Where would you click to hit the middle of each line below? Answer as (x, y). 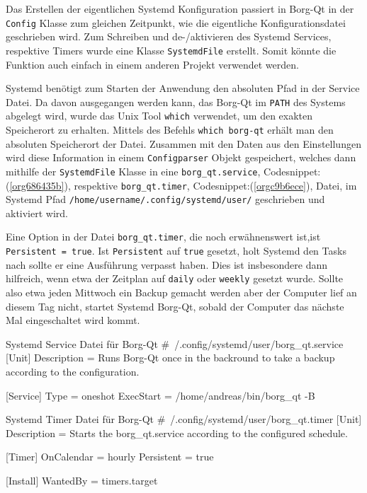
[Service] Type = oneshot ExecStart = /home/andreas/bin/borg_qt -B (160, 395)
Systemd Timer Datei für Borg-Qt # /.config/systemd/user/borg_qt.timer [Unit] (184, 419)
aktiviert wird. (37, 213)
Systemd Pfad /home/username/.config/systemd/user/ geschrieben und (165, 199)
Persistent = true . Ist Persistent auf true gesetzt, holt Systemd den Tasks (176, 251)
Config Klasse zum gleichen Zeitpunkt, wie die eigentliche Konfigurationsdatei (176, 22)
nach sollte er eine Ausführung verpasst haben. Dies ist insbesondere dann (167, 264)
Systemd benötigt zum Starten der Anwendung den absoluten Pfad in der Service (183, 88)
